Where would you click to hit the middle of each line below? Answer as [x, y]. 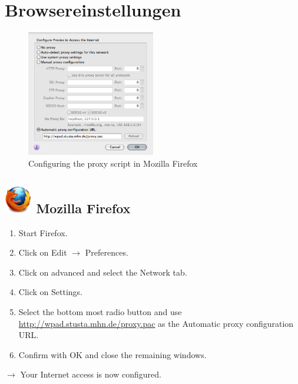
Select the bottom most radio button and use [100, 312]
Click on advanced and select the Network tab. [103, 272]
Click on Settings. [50, 292]
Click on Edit [43, 252]
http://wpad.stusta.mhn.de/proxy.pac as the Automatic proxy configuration [156, 323]
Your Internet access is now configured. [91, 374]
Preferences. [107, 252]
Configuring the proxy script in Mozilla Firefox [113, 163]
